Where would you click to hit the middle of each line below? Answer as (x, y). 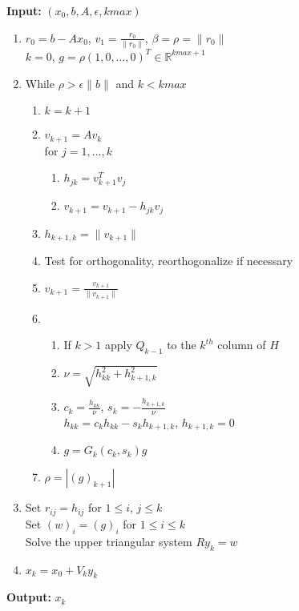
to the (182, 345)
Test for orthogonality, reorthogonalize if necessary (169, 261)
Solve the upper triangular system (109, 541)
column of (242, 345)
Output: (29, 597)
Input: (24, 10)
